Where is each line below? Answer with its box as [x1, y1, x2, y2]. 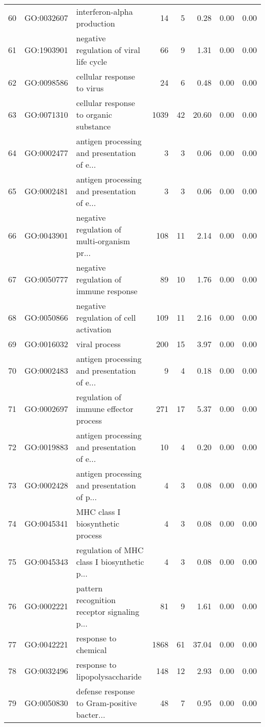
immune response [76, 285, 138, 297]
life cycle [76, 56, 107, 67]
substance [76, 120, 111, 132]
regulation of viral [76, 44, 140, 56]
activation [76, 323, 112, 335]
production [76, 17, 115, 29]
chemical [76, 644, 107, 656]
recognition [76, 594, 116, 606]
